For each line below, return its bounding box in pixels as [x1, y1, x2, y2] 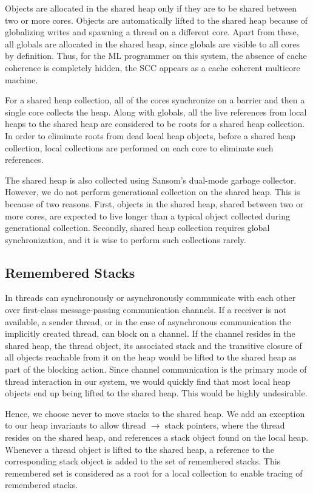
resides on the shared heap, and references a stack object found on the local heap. [5, 431, 309, 444]
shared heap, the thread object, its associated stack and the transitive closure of [5, 339, 302, 351]
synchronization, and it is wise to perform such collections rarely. [5, 233, 246, 246]
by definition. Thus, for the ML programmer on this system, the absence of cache [5, 49, 307, 62]
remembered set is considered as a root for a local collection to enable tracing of [5, 466, 303, 479]
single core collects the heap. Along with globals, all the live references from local [5, 105, 307, 118]
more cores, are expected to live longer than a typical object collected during [5, 209, 291, 222]
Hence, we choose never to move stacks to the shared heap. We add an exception [5, 407, 305, 419]
